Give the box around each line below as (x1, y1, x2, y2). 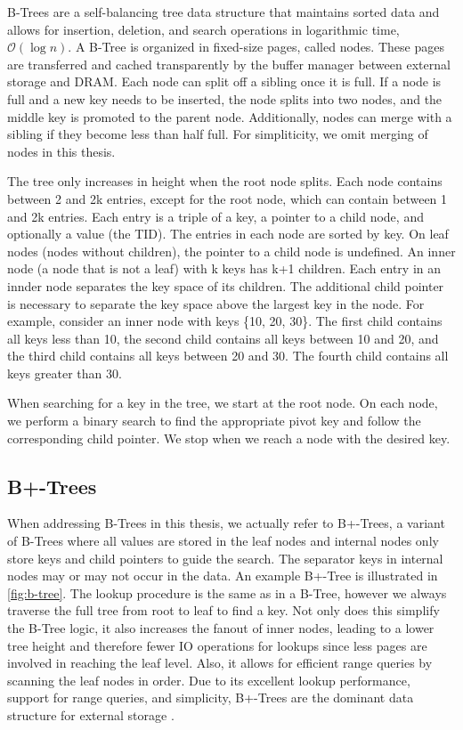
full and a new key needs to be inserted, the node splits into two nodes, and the (7, 89, 443, 108)
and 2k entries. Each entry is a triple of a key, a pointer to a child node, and (7, 207, 424, 225)
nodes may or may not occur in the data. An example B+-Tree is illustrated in (7, 566, 438, 585)
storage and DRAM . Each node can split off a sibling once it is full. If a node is (7, 72, 442, 91)
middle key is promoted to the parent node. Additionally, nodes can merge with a (7, 107, 452, 126)
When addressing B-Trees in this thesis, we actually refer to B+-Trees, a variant (7, 514, 445, 532)
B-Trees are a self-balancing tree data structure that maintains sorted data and (7, 3, 440, 20)
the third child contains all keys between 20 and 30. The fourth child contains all (7, 346, 449, 365)
